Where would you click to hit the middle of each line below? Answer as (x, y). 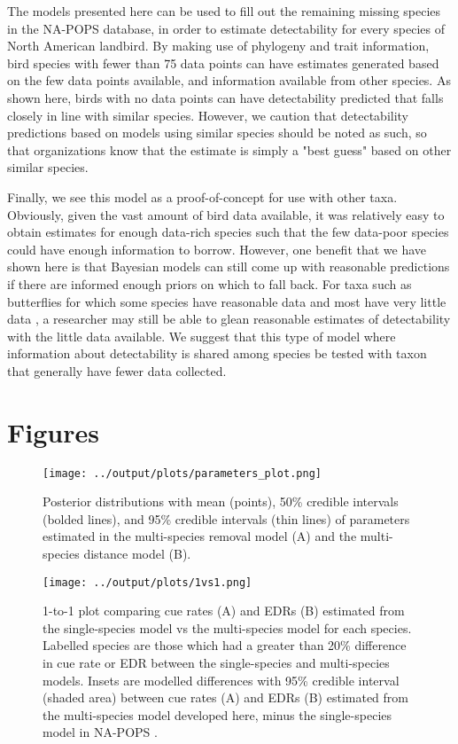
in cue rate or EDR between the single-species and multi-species (216, 663)
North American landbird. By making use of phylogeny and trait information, (218, 46)
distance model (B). (137, 554)
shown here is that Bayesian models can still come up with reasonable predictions (229, 266)
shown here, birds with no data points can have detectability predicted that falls (225, 97)
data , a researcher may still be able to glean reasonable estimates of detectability (229, 319)
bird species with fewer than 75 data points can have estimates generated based (223, 63)
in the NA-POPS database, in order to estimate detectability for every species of (226, 28)
